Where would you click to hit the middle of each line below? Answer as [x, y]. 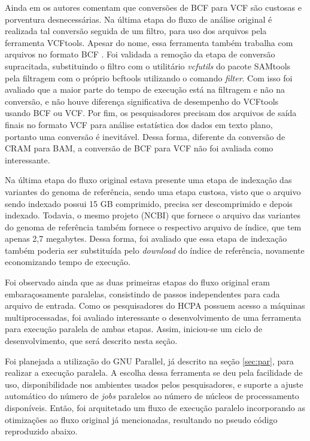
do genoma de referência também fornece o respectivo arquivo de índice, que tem [153, 226]
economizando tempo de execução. [68, 262]
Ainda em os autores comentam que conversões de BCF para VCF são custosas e [153, 7]
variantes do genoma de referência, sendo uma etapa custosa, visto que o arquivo [153, 191]
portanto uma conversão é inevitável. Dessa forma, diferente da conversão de [145, 136]
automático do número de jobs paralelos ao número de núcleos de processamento [152, 396]
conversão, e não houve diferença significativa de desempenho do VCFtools [142, 101]
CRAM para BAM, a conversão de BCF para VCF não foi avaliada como [139, 148]
